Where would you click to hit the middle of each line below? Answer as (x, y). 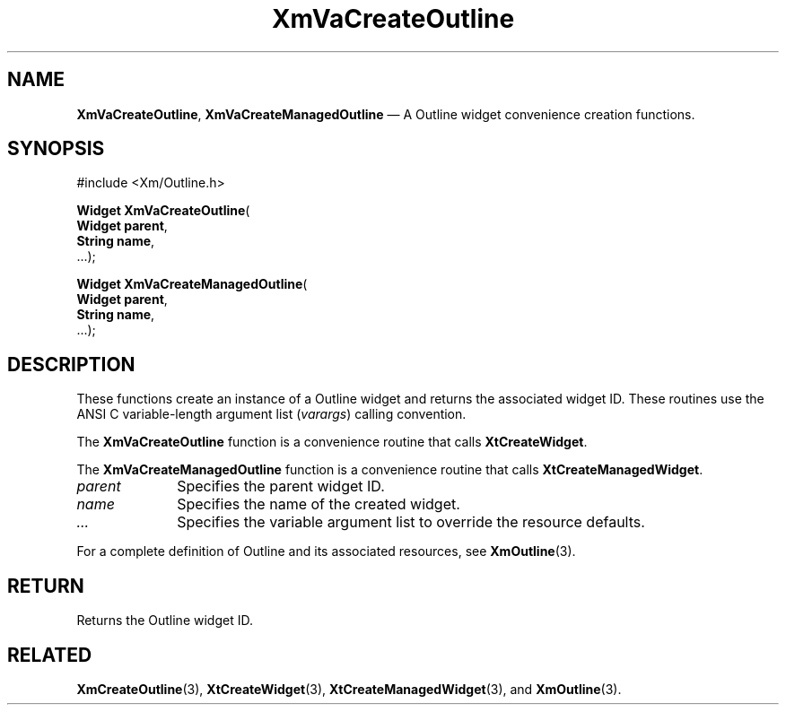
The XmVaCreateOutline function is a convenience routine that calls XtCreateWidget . (332, 442)
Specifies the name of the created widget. (319, 504)
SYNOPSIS (56, 149)
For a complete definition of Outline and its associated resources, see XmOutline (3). (326, 551)
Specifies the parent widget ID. (281, 486)
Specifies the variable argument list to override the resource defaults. (411, 522)
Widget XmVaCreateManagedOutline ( (192, 284)
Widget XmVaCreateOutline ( (163, 211)
